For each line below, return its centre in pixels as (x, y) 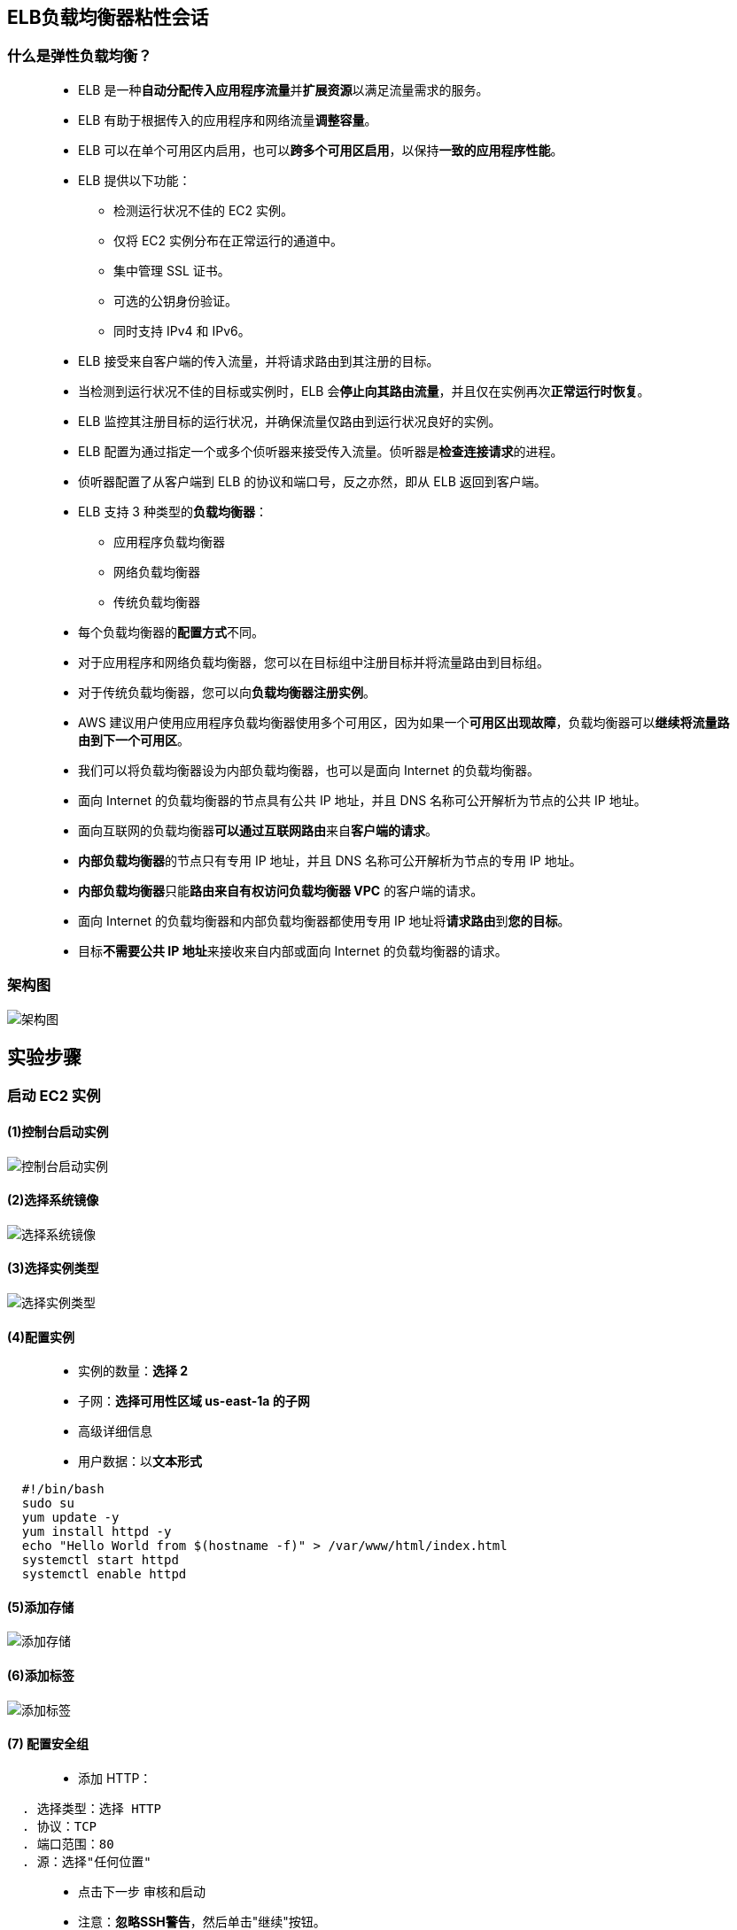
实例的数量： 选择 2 (133, 1371)
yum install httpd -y (97, 1532)
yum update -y (70, 1518)
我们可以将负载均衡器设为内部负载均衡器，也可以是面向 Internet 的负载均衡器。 (309, 770)
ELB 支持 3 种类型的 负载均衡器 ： (173, 511)
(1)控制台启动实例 (58, 1132)
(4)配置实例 (41, 1337)
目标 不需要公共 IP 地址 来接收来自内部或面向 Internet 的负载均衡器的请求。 (293, 950)
